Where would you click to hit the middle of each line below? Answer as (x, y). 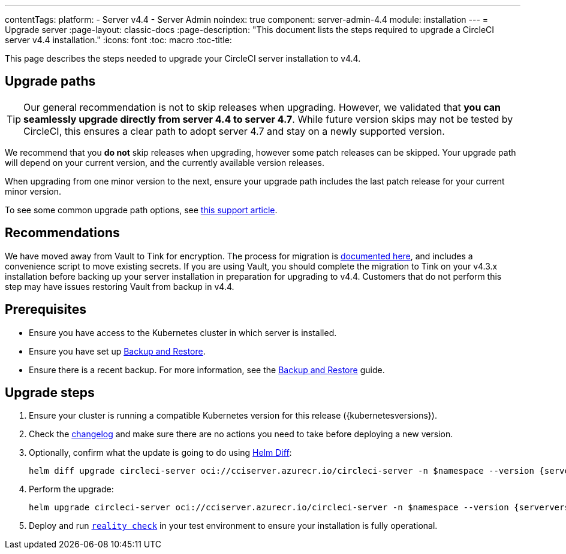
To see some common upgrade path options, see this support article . (141, 210)
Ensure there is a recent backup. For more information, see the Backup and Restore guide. (207, 370)
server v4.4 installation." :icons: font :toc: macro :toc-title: (118, 40)
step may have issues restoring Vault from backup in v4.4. (120, 286)
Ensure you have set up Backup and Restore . (117, 351)
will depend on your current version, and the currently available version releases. (165, 162)
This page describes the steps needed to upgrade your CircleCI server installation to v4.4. (183, 58)
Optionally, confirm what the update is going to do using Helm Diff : (160, 453)
